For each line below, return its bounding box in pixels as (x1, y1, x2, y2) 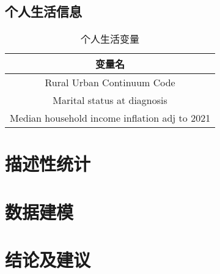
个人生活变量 (81, 32, 140, 46)
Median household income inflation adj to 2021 (10, 111, 211, 125)
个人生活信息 (5, 2, 82, 21)
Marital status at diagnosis (53, 93, 167, 108)
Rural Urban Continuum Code (45, 75, 175, 90)
